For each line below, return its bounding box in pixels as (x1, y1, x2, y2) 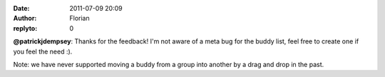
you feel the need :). (13, 47, 73, 56)
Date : (13, 4, 30, 12)
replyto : (13, 24, 38, 32)
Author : (13, 14, 37, 23)
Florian (69, 14, 90, 23)
